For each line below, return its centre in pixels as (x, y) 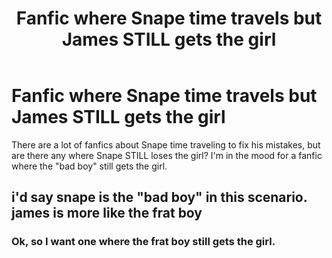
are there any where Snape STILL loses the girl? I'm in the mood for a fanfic (167, 155)
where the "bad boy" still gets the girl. (89, 166)
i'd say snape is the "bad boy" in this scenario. (159, 197)
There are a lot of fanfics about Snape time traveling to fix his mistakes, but (166, 144)
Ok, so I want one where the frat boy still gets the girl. (143, 242)
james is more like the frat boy (107, 213)
